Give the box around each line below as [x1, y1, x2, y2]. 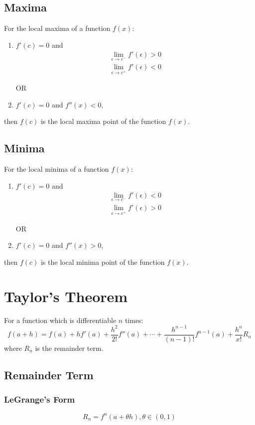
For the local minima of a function [4, 163, 109, 174]
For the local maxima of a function [4, 23, 111, 33]
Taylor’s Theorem [4, 286, 128, 306]
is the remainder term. [35, 342, 104, 353]
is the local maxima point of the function [40, 116, 166, 126]
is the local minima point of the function [40, 256, 165, 267]
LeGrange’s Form [4, 393, 75, 406]
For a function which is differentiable [4, 315, 117, 325]
